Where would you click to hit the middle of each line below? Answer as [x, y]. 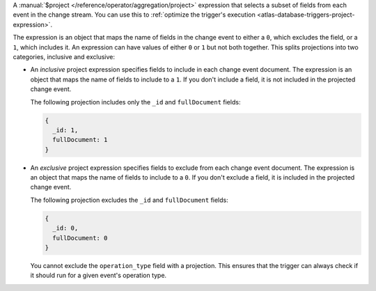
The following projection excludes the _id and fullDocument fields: [130, 200]
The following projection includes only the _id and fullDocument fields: [135, 102]
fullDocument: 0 [80, 238]
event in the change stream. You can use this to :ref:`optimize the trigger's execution [134, 15]
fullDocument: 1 [80, 140]
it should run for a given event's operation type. [99, 276]
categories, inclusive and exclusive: [64, 56]
